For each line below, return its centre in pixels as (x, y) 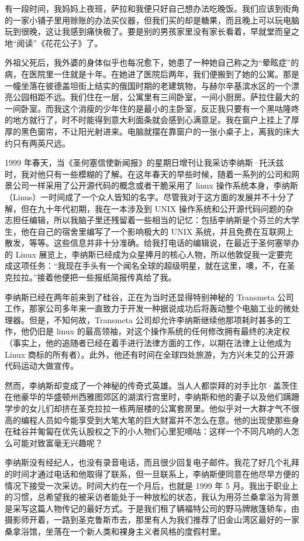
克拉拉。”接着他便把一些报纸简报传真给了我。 (91, 277)
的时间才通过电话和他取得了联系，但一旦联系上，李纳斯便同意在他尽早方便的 (152, 473)
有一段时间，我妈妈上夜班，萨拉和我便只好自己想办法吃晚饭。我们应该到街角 (152, 8)
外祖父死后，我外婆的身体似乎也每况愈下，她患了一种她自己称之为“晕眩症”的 (152, 62)
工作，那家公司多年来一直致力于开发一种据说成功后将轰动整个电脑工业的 (144, 308)
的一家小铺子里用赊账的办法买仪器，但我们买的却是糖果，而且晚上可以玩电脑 (152, 20)
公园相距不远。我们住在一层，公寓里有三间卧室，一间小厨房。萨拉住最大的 (156, 97)
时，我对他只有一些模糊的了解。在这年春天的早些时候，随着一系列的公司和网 (152, 174)
